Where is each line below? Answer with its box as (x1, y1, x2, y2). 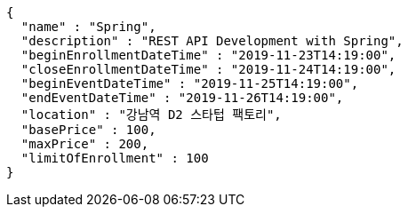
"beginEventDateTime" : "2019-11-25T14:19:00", (20, 76, 359, 91)
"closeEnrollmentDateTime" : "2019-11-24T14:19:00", (20, 62, 396, 76)
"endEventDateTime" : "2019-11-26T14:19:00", (20, 91, 344, 105)
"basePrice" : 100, (20, 123, 156, 137)
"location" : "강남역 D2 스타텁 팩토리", (20, 107, 282, 122)
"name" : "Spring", (20, 20, 156, 34)
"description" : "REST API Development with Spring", (20, 34, 404, 48)
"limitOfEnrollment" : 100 (20, 151, 209, 165)
